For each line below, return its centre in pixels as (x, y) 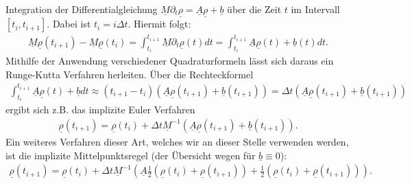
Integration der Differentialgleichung (82, 9)
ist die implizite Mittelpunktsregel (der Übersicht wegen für (131, 155)
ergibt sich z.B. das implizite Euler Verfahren (100, 110)
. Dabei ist (69, 24)
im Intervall (315, 9)
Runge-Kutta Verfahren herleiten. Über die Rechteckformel (130, 74)
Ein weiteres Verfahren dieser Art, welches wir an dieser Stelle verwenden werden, (177, 141)
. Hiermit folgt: (159, 24)
